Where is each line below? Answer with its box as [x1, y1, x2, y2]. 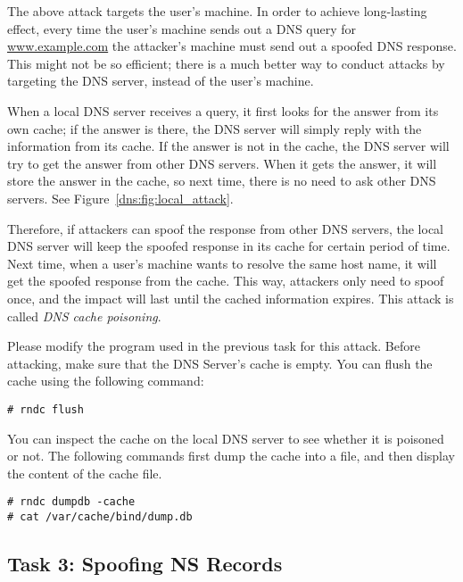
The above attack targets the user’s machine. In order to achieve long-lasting [7, 2, 427, 20]
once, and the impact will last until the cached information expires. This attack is [7, 288, 454, 307]
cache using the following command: [7, 371, 204, 390]
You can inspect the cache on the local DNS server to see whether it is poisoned [7, 428, 444, 447]
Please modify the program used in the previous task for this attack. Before [7, 337, 420, 355]
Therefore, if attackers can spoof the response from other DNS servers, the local [7, 219, 443, 237]
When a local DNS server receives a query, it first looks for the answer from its [7, 101, 439, 120]
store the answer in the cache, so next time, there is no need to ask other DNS [7, 171, 436, 190]
